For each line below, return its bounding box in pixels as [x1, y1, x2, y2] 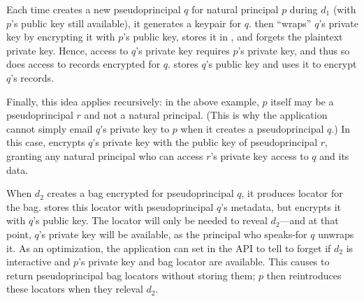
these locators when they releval [6, 281, 143, 296]
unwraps [318, 226, 354, 241]
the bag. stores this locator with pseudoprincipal [6, 199, 214, 214]
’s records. [10, 70, 54, 85]
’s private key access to [210, 148, 309, 163]
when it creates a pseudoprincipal [180, 121, 324, 135]
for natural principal [191, 2, 279, 16]
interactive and [6, 254, 71, 269]
